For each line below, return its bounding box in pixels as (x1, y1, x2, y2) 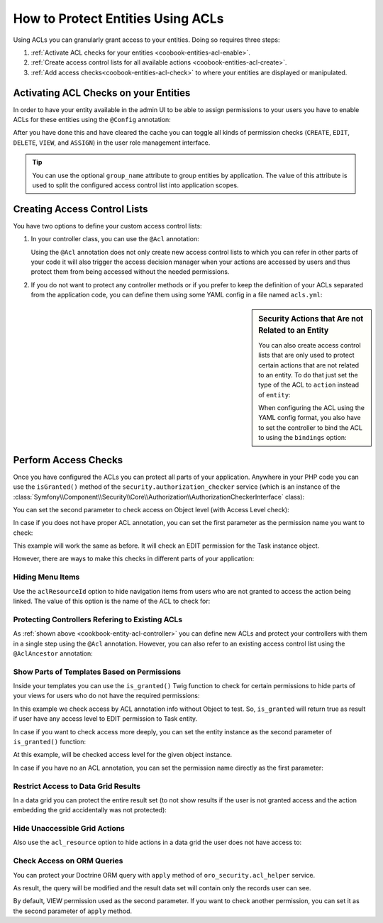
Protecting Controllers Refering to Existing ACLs (13, 614, 183, 624)
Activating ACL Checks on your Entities (13, 87, 191, 99)
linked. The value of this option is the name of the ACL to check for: (13, 597, 211, 606)
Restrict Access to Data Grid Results (13, 781, 141, 791)
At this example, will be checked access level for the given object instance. (13, 751, 233, 759)
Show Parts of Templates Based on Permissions (13, 667, 181, 677)
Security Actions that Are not (258, 314, 364, 324)
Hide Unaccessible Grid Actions (13, 824, 126, 834)
